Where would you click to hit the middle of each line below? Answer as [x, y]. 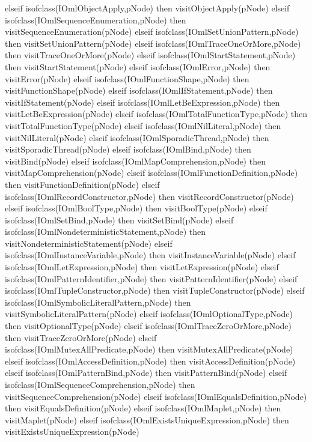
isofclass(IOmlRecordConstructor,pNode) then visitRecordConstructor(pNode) [149, 196]
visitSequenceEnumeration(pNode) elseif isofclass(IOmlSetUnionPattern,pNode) [152, 32]
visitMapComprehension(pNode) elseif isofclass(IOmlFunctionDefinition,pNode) [151, 173]
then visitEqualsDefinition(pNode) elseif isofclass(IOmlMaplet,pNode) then [143, 408]
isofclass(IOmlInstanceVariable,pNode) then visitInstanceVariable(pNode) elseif [150, 255]
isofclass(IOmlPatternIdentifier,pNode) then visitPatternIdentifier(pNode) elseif [151, 278]
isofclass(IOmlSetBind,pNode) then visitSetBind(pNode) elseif [119, 219]
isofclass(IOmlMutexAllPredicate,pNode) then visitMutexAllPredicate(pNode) [149, 349]
